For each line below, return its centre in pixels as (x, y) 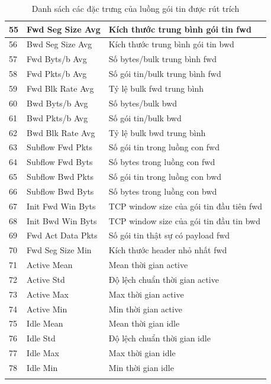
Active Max (48, 294)
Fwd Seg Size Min (59, 250)
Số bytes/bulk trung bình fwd (162, 59)
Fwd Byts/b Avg (57, 59)
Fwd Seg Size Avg (64, 29)
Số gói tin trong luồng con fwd (164, 147)
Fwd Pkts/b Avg (57, 74)
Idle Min (42, 367)
